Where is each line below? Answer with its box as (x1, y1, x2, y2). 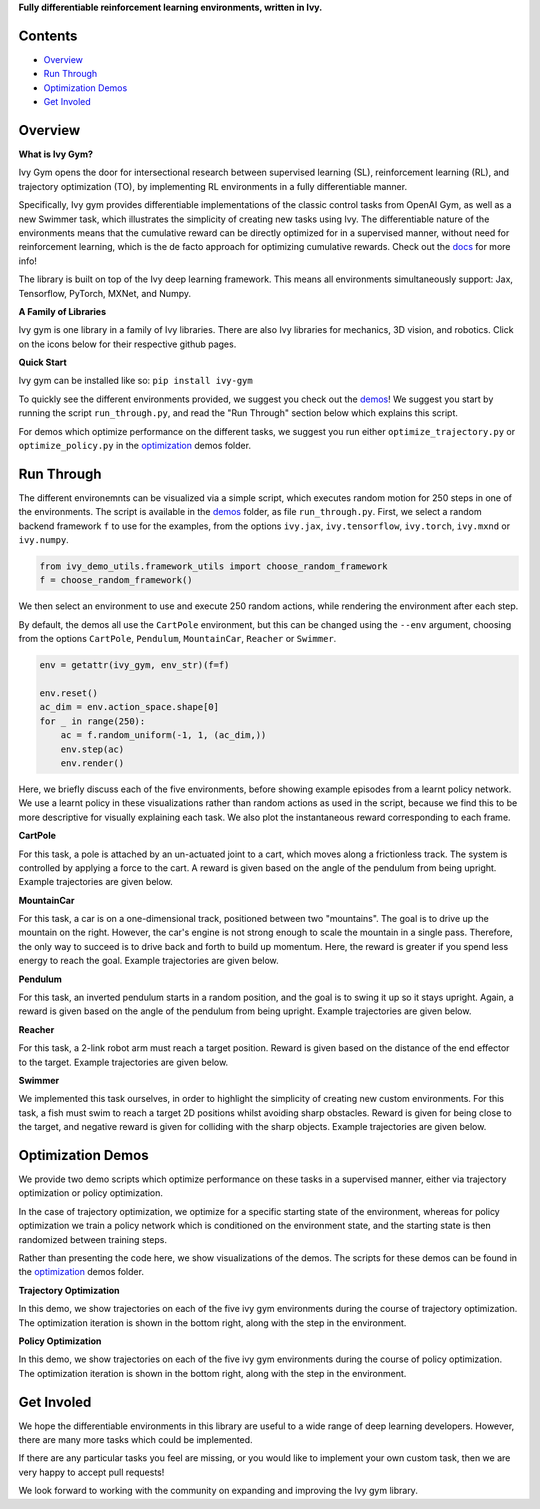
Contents (18, 27, 78, 44)
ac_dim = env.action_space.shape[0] (39, 701, 220, 713)
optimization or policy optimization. (18, 1187, 164, 1199)
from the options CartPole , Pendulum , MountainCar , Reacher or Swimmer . (18, 633, 337, 645)
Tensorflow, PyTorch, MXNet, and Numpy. (18, 287, 192, 299)
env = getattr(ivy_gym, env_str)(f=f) (39, 660, 230, 671)
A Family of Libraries (18, 305, 107, 317)
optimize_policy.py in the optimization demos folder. (18, 440, 252, 452)
